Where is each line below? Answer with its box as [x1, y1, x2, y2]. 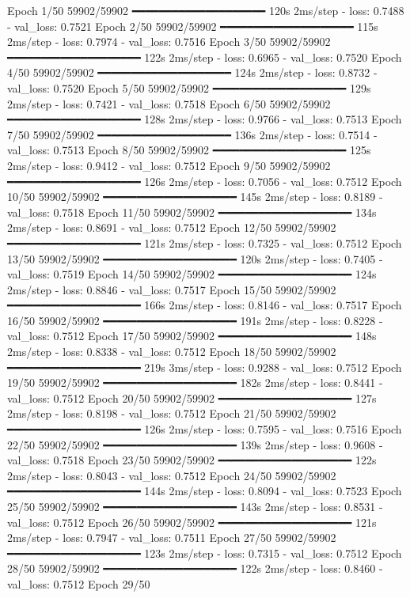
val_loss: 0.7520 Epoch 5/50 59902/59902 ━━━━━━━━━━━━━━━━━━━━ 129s [7, 79, 371, 96]
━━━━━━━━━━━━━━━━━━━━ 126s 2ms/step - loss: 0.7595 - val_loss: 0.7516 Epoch [7, 421, 402, 437]
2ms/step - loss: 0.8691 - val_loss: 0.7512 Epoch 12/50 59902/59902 [7, 219, 336, 236]
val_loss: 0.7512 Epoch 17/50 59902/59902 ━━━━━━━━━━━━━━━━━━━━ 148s [7, 327, 377, 344]
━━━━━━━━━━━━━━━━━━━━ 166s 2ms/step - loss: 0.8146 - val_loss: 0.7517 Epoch [7, 297, 402, 313]
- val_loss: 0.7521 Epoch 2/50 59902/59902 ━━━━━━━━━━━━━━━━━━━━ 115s [7, 17, 378, 34]
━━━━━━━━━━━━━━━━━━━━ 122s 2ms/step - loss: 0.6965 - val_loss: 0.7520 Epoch [7, 48, 402, 65]
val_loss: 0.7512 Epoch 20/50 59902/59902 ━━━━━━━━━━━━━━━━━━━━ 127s [7, 389, 377, 406]
